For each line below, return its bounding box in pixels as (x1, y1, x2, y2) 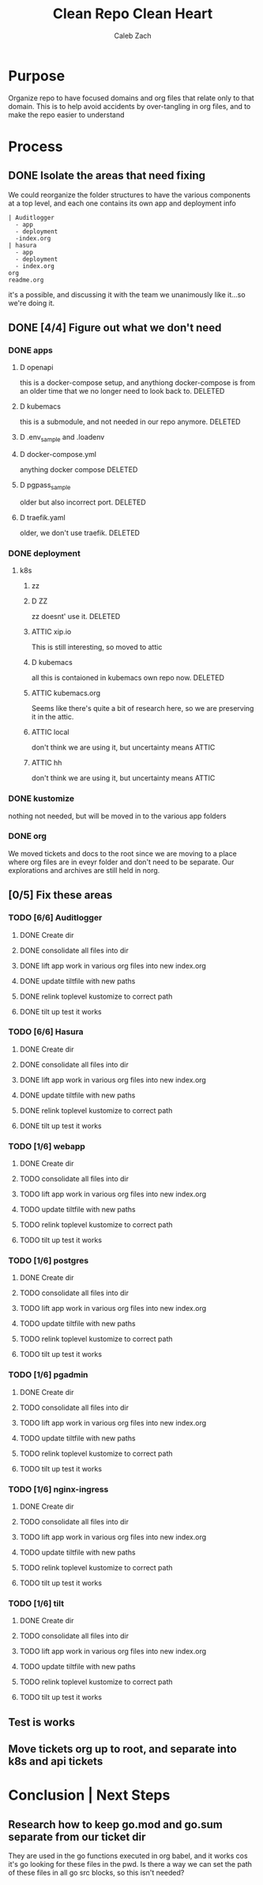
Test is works (8, 1715, 76, 1728)
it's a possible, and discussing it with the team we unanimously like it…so (8, 289, 246, 299)
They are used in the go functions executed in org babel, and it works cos (8, 1851, 248, 1860)
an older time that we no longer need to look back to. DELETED (19, 387, 225, 396)
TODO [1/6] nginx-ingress (8, 1483, 109, 1494)
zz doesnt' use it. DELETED (31, 612, 121, 621)
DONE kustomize (8, 793, 75, 804)
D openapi (19, 363, 54, 372)
